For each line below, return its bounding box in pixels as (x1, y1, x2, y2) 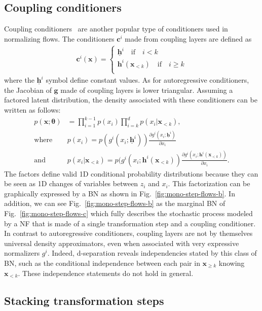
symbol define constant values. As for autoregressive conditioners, (46, 75, 249, 85)
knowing (218, 257, 245, 268)
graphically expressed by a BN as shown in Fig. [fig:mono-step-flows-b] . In (4, 188, 235, 198)
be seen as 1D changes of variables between (4, 178, 138, 189)
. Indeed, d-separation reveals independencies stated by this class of (47, 248, 257, 258)
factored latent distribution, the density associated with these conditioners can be (4, 94, 257, 105)
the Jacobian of (4, 84, 52, 95)
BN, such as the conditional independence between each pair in (4, 257, 200, 268)
